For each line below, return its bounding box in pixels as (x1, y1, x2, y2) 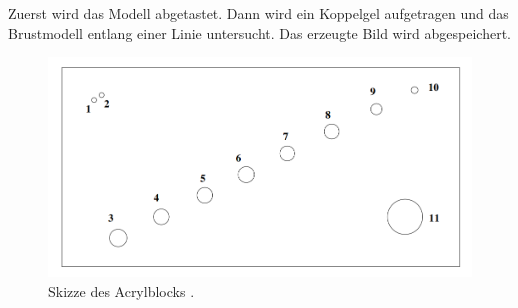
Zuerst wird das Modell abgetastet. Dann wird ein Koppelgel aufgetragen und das (8, 3, 509, 23)
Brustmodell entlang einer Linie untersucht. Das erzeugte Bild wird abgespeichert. (8, 22, 511, 43)
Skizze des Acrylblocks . (48, 281, 195, 302)
